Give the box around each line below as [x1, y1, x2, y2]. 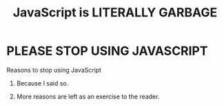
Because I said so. [16, 79, 69, 87]
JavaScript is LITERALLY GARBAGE [12, 5, 218, 21]
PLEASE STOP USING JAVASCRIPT [6, 43, 208, 59]
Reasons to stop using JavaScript [6, 66, 101, 74]
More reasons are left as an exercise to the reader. [16, 92, 160, 101]
